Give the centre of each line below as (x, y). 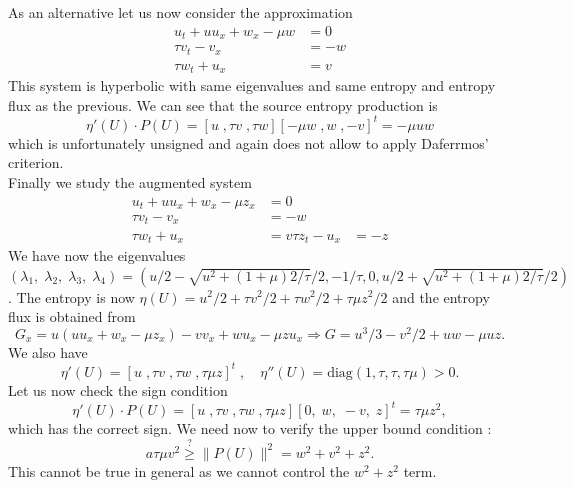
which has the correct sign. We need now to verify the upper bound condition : (250, 428)
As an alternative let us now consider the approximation (180, 12)
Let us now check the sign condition (118, 389)
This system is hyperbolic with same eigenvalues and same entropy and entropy (252, 85)
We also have (48, 351)
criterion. (36, 162)
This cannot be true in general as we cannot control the (179, 470)
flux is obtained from (72, 316)
